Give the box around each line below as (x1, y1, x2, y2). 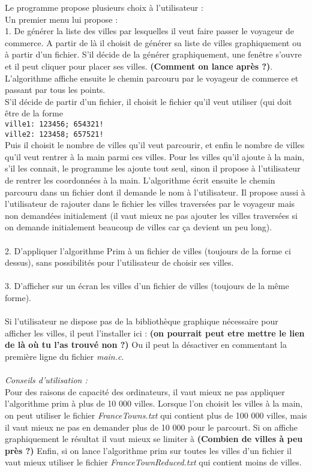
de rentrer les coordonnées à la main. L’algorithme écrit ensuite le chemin (5, 174, 275, 187)
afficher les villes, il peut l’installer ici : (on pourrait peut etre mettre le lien (5, 326, 305, 339)
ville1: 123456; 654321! (5, 119, 104, 128)
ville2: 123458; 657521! (5, 130, 104, 139)
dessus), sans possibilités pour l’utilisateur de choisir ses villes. (5, 256, 234, 269)
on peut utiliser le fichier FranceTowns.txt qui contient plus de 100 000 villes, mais (5, 408, 307, 421)
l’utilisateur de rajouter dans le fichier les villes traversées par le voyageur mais (5, 197, 295, 210)
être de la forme (5, 107, 63, 119)
